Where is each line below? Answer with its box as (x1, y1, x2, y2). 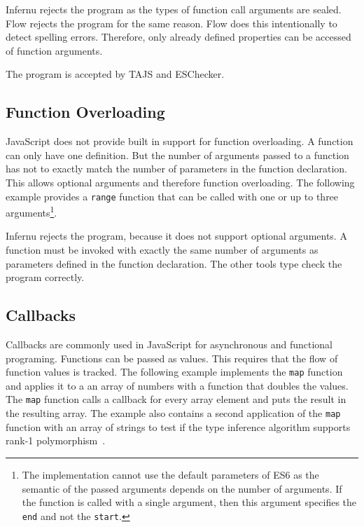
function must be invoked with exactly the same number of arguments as (6, 242, 318, 257)
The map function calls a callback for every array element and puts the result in (6, 392, 346, 406)
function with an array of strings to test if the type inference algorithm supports (6, 419, 351, 434)
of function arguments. (6, 43, 103, 57)
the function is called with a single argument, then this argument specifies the (22, 495, 357, 509)
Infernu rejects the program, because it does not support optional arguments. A (6, 228, 347, 243)
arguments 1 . (6, 203, 57, 219)
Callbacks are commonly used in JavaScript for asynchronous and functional (6, 337, 332, 352)
